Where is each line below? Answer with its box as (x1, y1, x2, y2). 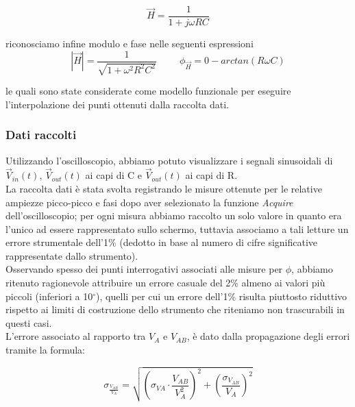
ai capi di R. (185, 168, 238, 182)
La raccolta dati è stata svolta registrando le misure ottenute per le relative (5, 181, 322, 195)
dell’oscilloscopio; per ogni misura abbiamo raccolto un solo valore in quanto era (5, 208, 342, 223)
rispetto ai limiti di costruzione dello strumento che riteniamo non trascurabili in (5, 302, 345, 317)
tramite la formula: (5, 343, 85, 357)
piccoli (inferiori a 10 (5, 288, 93, 303)
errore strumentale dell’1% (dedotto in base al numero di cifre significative (5, 235, 318, 249)
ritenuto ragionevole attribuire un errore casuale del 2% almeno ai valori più (5, 275, 326, 290)
